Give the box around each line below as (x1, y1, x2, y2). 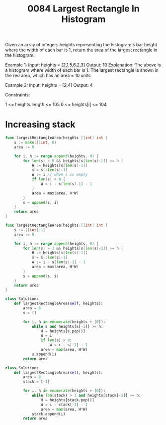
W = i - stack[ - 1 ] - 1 (40, 402, 88, 407)
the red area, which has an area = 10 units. (5, 73, 92, 79)
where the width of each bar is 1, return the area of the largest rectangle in (5, 47, 158, 53)
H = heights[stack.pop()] (40, 397, 94, 403)
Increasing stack (5, 119, 76, 130)
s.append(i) (31, 352, 57, 357)
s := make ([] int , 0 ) (14, 140, 57, 145)
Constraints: (5, 92, 30, 98)
